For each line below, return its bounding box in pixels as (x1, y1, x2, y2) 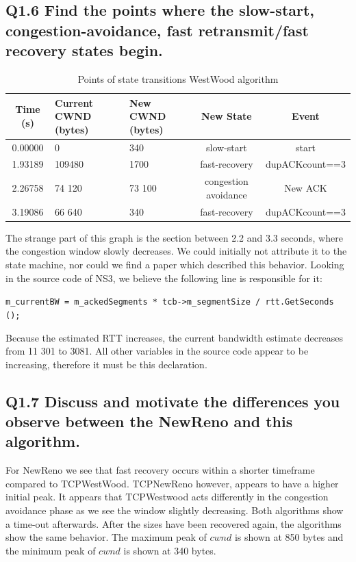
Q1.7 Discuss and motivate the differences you (5, 390, 340, 411)
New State (201, 109, 252, 123)
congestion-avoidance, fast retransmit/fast (5, 19, 309, 40)
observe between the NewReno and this (5, 411, 293, 432)
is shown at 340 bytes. (123, 543, 216, 557)
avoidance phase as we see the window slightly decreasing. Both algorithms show (5, 503, 344, 518)
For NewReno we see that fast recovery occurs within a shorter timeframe (5, 463, 315, 477)
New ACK (284, 181, 327, 195)
